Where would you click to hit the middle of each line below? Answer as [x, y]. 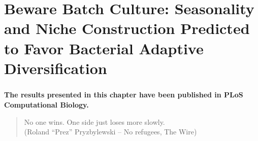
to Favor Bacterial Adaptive [104, 48]
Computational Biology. [46, 104]
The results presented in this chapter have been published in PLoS [124, 95]
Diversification [56, 68]
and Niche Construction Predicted [127, 28]
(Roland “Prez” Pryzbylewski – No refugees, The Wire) [110, 132]
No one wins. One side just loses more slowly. [94, 121]
